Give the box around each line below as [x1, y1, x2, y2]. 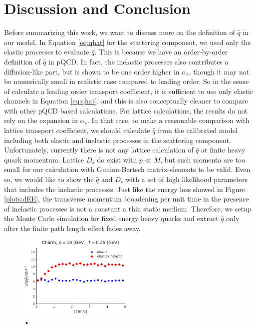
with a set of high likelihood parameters [125, 174, 248, 184]
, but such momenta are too [160, 154, 246, 164]
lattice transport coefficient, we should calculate [4, 125, 150, 135]
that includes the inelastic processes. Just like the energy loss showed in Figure [4, 183, 245, 194]
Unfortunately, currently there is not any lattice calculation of [4, 144, 194, 155]
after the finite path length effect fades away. [4, 223, 141, 233]
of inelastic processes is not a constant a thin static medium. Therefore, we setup [4, 203, 252, 213]
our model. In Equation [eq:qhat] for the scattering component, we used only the [4, 36, 251, 47]
